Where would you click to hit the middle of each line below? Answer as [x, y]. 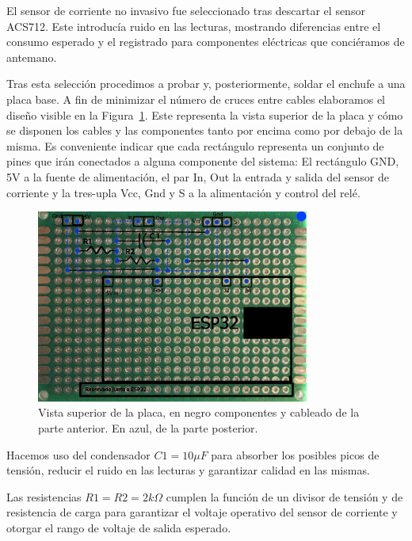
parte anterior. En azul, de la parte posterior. [148, 427]
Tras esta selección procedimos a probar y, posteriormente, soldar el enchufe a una [206, 84]
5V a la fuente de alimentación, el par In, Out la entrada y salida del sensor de [198, 176]
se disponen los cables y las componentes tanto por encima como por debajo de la [205, 130]
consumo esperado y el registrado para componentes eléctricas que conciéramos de [206, 42]
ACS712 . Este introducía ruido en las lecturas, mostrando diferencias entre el [194, 26]
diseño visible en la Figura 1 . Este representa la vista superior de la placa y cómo [205, 114]
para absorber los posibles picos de [295, 454]
